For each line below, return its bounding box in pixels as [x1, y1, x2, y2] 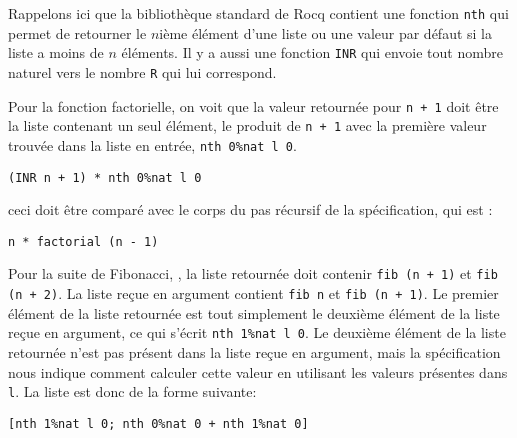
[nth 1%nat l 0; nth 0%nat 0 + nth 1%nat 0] [8, 416, 309, 431]
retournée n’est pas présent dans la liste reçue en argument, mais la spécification [8, 342, 501, 362]
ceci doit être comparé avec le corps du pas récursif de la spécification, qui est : [8, 199, 493, 220]
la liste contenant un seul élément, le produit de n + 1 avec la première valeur [8, 115, 487, 136]
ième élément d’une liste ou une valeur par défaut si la [159, 22, 492, 43]
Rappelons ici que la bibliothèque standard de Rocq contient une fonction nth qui [8, 3, 509, 23]
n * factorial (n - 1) [8, 234, 159, 249]
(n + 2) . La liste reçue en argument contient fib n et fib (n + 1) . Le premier [8, 283, 499, 304]
